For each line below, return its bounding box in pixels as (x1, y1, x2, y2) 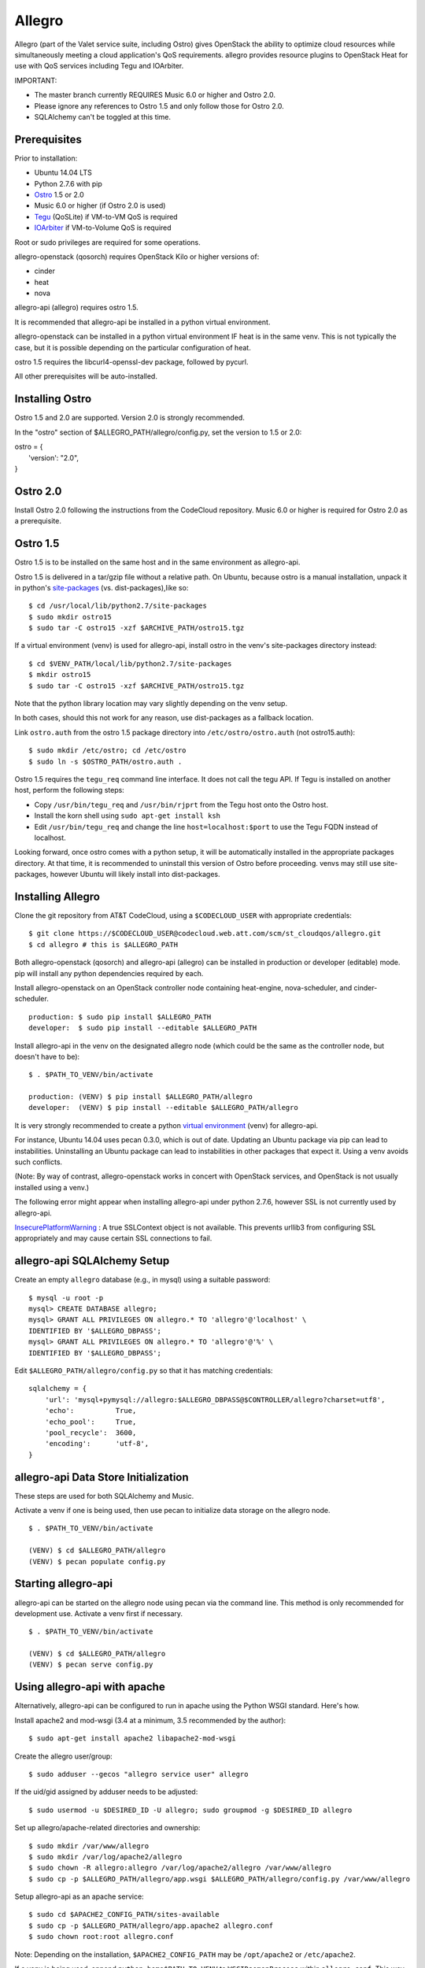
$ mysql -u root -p (28, 1293, 104, 1302)
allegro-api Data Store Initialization (14, 1470, 189, 1484)
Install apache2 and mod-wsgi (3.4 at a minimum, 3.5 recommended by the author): (14, 1715, 286, 1725)
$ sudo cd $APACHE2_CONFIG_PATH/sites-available (28, 1910, 220, 1919)
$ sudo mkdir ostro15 (28, 612, 112, 621)
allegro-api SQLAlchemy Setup (14, 1254, 170, 1267)
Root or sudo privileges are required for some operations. (14, 237, 201, 247)
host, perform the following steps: (14, 786, 125, 795)
